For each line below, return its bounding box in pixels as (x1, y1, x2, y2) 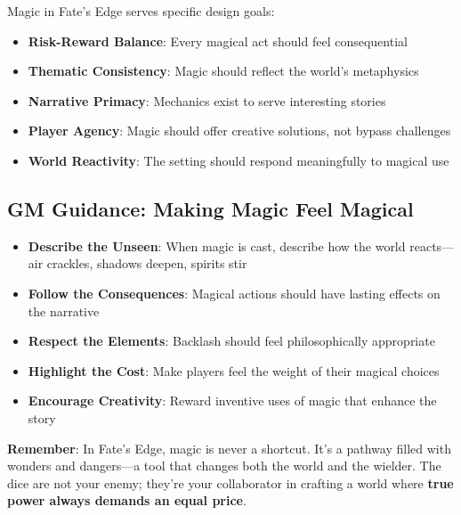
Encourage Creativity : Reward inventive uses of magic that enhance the (28, 391, 437, 410)
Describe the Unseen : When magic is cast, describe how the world (28, 236, 406, 255)
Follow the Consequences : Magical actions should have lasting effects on (28, 283, 441, 302)
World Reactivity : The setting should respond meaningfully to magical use (28, 151, 449, 169)
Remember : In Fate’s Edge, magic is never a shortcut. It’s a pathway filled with (7, 438, 451, 457)
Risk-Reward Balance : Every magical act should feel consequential (28, 31, 408, 50)
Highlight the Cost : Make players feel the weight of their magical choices (28, 361, 440, 380)
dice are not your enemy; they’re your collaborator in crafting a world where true (7, 473, 454, 492)
